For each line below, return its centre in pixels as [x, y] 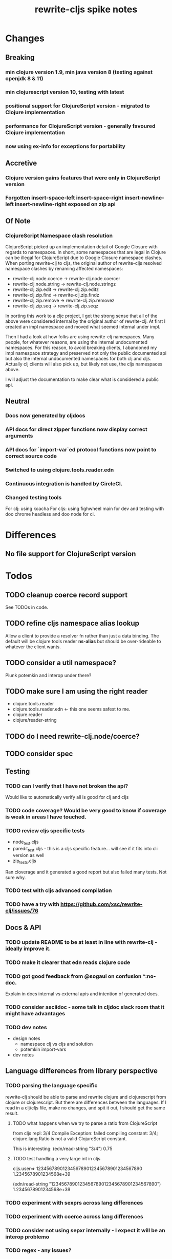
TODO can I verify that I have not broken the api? [67, 786]
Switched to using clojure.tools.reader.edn [60, 470]
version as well [28, 855]
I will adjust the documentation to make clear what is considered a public [82, 379]
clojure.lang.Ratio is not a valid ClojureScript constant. [70, 1138]
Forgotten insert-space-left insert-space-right [64, 198]
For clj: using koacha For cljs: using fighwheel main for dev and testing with [85, 509]
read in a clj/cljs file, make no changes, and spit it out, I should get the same [85, 1108]
